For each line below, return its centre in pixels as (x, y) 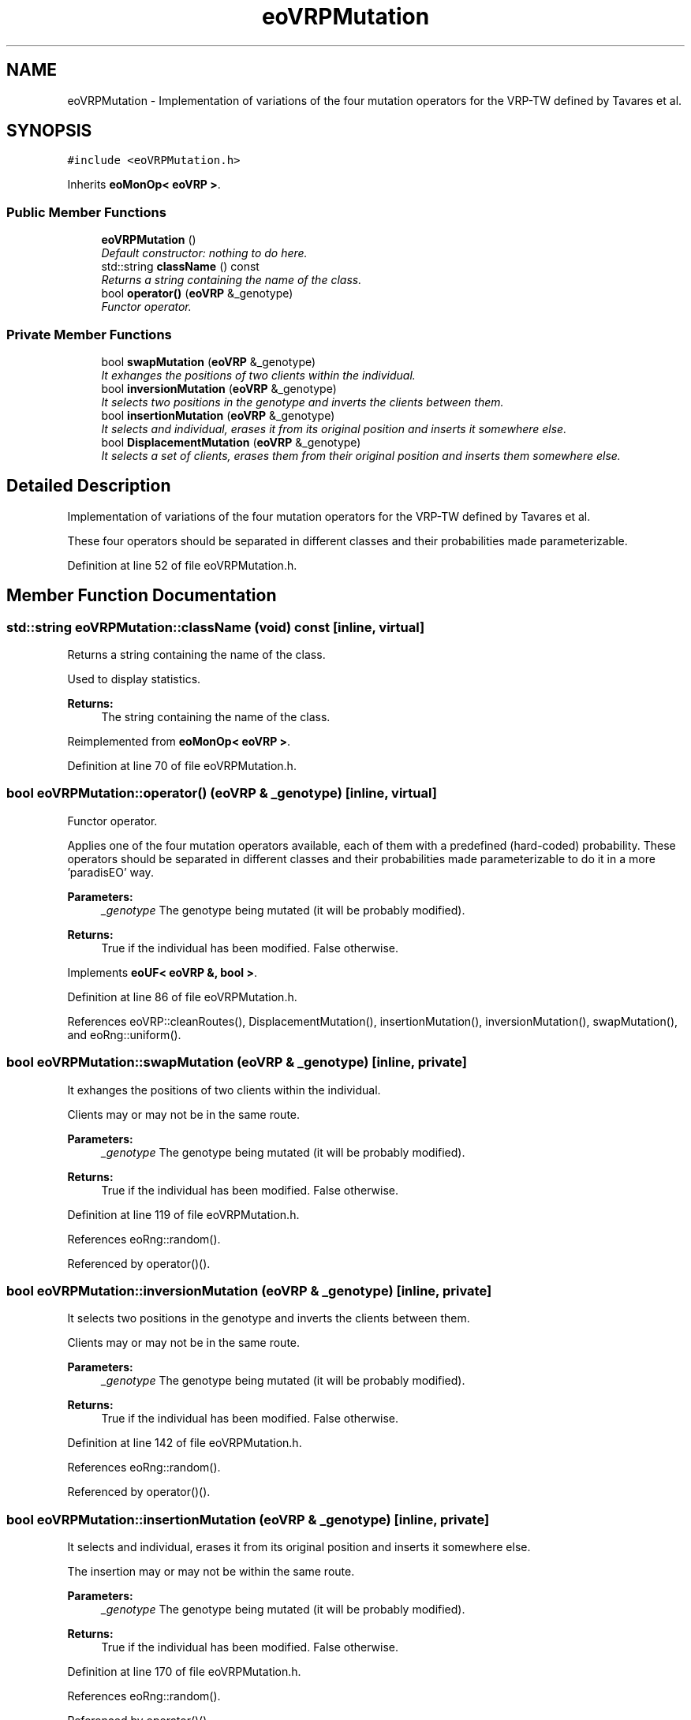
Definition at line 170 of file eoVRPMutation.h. (184, 1671)
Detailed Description (89, 486)
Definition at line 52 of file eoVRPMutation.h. (182, 565)
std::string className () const (180, 267)
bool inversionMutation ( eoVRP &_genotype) (219, 388)
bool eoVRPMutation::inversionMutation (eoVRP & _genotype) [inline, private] (249, 1290)
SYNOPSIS (49, 131)
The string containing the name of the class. (216, 717)
